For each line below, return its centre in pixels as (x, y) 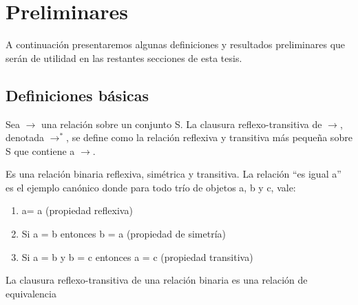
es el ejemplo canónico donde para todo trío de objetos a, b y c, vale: (151, 187)
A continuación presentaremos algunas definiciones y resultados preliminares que (176, 44)
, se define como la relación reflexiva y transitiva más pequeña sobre (209, 137)
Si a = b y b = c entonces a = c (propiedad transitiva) (137, 256)
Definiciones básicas (77, 95)
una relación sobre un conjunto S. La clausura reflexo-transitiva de (182, 124)
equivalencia (31, 293)
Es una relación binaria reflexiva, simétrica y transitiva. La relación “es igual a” (173, 174)
